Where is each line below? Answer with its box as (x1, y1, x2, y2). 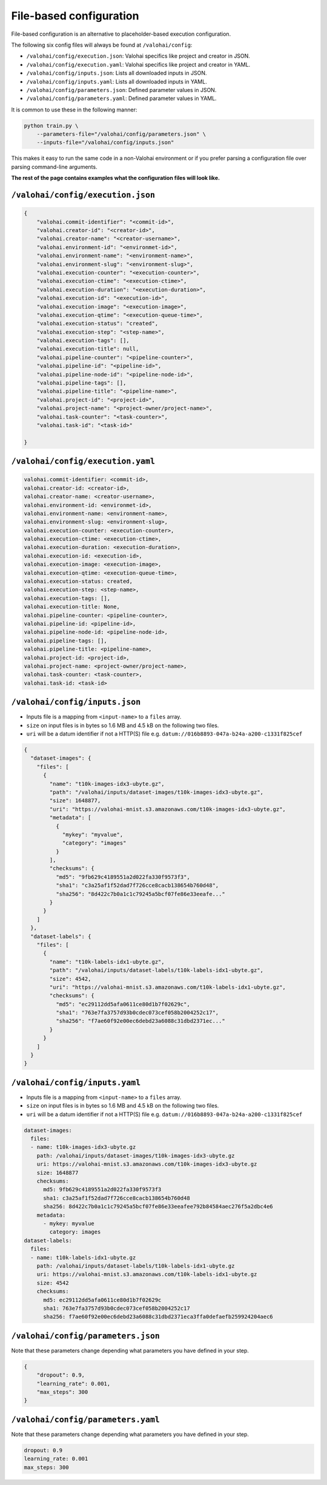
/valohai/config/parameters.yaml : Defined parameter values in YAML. (26, 95, 217, 102)
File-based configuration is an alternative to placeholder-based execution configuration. (11, 30, 231, 38)
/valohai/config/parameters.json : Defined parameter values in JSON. (26, 86, 217, 93)
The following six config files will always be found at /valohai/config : (11, 41, 193, 48)
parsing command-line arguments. (11, 163, 97, 170)
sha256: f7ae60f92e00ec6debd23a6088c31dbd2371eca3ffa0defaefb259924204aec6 (43, 1314, 274, 1320)
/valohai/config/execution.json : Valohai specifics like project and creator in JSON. (26, 52, 251, 60)
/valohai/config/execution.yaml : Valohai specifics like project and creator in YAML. (26, 61, 251, 68)
